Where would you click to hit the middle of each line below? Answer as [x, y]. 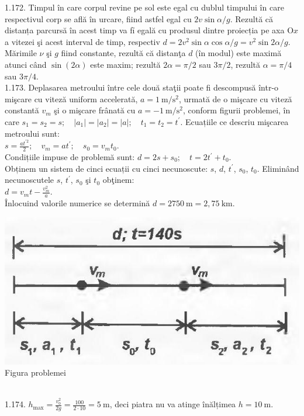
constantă [22, 110]
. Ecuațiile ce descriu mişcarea [234, 121]
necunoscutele [30, 180]
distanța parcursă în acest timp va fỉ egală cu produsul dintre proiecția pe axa [145, 30]
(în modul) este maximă [239, 53]
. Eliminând [278, 168]
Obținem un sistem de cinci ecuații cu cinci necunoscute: [106, 168]
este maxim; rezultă [125, 64]
